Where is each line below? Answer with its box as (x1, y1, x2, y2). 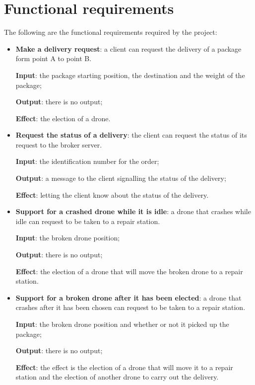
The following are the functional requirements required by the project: (4, 27, 217, 37)
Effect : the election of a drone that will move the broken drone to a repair (15, 266, 243, 276)
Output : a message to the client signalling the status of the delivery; (15, 173, 226, 183)
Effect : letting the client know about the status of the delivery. (15, 189, 209, 200)
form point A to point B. (15, 53, 92, 64)
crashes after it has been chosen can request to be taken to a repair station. (15, 302, 246, 312)
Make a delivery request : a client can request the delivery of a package (15, 43, 242, 54)
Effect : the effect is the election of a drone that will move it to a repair (15, 362, 233, 372)
